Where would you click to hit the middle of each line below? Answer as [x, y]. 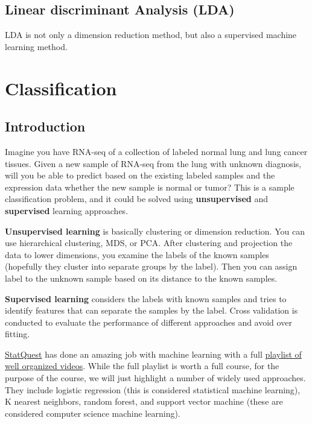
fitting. [18, 334]
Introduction [45, 126]
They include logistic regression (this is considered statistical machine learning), [153, 389]
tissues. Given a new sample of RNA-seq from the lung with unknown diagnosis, [153, 163]
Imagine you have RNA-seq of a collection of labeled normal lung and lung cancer [156, 151]
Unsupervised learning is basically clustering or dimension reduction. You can [155, 231]
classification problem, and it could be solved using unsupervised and [137, 199]
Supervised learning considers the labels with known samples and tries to [146, 298]
